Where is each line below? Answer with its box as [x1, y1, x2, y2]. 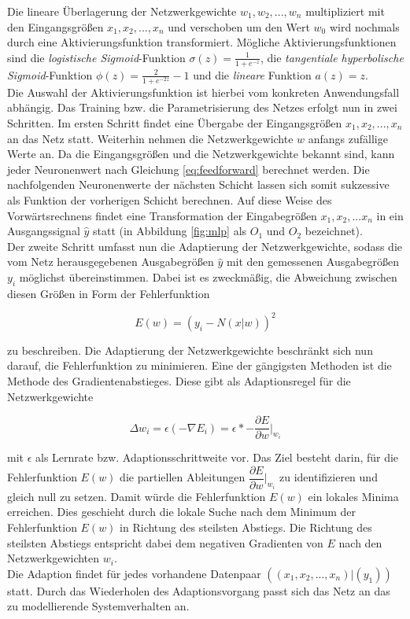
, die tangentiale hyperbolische [260, 49, 404, 65]
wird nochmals [329, 18, 400, 35]
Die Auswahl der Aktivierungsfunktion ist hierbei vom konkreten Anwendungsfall [7, 83, 400, 100]
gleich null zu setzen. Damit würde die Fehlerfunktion [7, 488, 266, 504]
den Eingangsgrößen [7, 18, 104, 35]
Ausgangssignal [7, 223, 80, 239]
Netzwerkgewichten [7, 550, 100, 566]
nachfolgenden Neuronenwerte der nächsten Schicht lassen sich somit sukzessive [7, 176, 390, 193]
